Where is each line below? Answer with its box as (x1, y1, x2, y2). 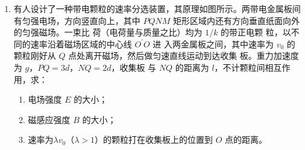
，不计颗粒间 (214, 61, 265, 73)
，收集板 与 (111, 61, 157, 73)
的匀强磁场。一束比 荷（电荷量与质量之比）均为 (13, 26, 203, 38)
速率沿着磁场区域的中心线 (30, 37, 132, 50)
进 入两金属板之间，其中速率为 (152, 37, 274, 50)
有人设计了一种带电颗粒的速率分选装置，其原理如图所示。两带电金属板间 (13, 2, 301, 14)
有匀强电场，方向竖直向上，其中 (13, 14, 140, 26)
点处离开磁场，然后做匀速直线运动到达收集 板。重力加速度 (68, 49, 299, 62)
